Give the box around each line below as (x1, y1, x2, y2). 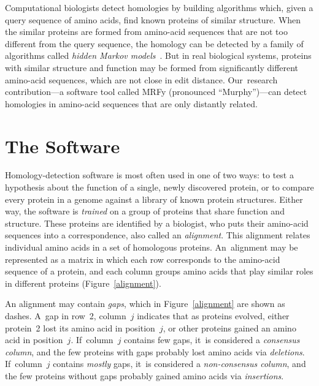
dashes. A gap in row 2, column (5, 309, 126, 322)
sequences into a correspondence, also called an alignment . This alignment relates (5, 229, 310, 241)
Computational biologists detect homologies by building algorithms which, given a (5, 1, 313, 13)
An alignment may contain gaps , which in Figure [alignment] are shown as (5, 297, 285, 310)
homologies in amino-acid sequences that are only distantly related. (5, 97, 258, 110)
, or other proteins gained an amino (163, 321, 296, 334)
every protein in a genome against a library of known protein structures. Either (5, 192, 303, 205)
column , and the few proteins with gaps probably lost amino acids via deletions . (5, 345, 305, 358)
